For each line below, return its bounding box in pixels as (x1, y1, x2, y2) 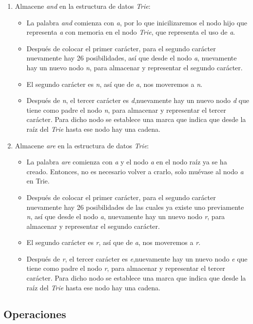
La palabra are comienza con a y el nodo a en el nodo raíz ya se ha (26, 157, 227, 167)
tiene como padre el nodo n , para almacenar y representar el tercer (26, 104, 226, 115)
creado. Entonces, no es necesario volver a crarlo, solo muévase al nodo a (26, 166, 244, 176)
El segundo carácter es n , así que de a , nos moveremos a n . (26, 79, 202, 89)
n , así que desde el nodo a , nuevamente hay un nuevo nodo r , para (26, 211, 225, 222)
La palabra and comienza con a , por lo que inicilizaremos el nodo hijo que (26, 17, 248, 27)
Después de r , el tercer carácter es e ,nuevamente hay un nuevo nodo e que (26, 253, 248, 263)
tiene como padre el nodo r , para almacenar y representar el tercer (26, 263, 225, 273)
